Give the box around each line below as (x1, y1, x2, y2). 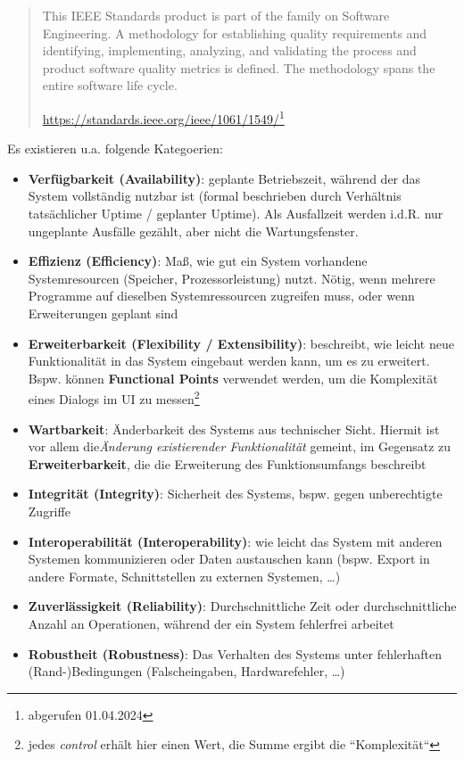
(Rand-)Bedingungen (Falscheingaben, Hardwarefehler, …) (28, 662, 345, 681)
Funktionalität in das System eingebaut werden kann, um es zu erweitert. (28, 351, 430, 370)
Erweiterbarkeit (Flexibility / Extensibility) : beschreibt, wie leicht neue (28, 334, 454, 352)
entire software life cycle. (42, 76, 178, 95)
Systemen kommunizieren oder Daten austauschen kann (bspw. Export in (28, 549, 430, 568)
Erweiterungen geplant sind (28, 303, 178, 322)
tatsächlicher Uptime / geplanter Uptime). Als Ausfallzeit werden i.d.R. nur (28, 204, 443, 222)
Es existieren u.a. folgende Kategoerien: (7, 139, 223, 158)
